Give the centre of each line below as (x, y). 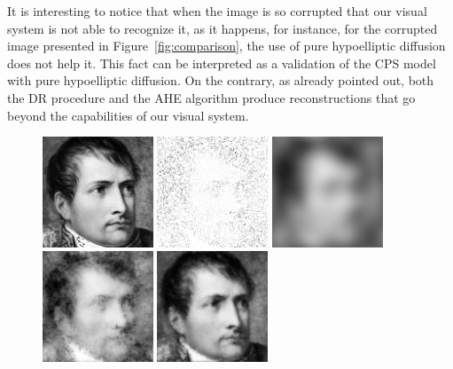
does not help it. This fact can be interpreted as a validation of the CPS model (222, 63)
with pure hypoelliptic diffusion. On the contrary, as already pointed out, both (221, 80)
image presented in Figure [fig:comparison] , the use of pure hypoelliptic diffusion (226, 46)
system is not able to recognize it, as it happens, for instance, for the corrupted (223, 28)
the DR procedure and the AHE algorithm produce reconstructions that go (211, 97)
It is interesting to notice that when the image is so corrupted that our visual (217, 11)
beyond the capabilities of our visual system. (128, 115)
